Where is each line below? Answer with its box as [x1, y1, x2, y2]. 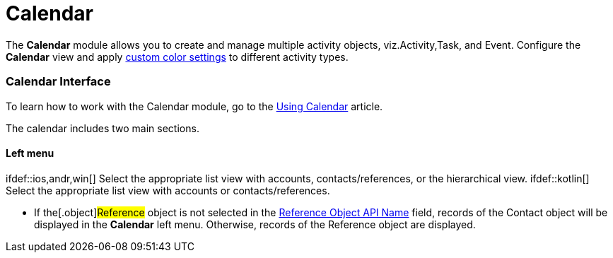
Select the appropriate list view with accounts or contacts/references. [6, 184, 330, 197]
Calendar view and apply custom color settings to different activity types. [6, 50, 349, 63]
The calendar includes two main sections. [6, 122, 199, 134]
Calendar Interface [6, 74, 111, 89]
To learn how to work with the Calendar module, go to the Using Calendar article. [6, 100, 383, 112]
